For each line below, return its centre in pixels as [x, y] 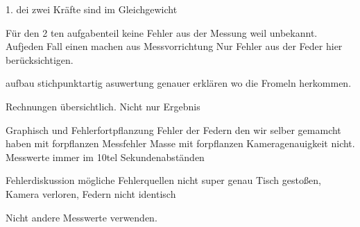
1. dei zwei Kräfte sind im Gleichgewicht [92, 9]
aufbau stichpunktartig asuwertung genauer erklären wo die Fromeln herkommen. [179, 83]
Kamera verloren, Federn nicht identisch [91, 193]
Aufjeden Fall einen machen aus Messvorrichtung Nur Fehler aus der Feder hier [174, 46]
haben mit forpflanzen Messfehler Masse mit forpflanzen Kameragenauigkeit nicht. [180, 143]
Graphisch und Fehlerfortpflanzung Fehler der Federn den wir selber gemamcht [173, 129]
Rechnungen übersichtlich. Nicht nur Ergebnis [103, 106]
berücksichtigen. [40, 59]
